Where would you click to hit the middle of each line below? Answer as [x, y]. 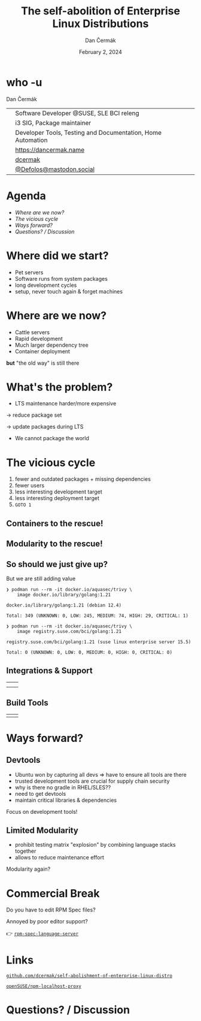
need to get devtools [40, 793]
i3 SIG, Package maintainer [53, 123]
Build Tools [28, 703]
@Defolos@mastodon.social [55, 169]
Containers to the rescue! [55, 523]
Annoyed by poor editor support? [47, 922]
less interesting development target [59, 492]
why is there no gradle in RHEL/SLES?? [63, 787]
